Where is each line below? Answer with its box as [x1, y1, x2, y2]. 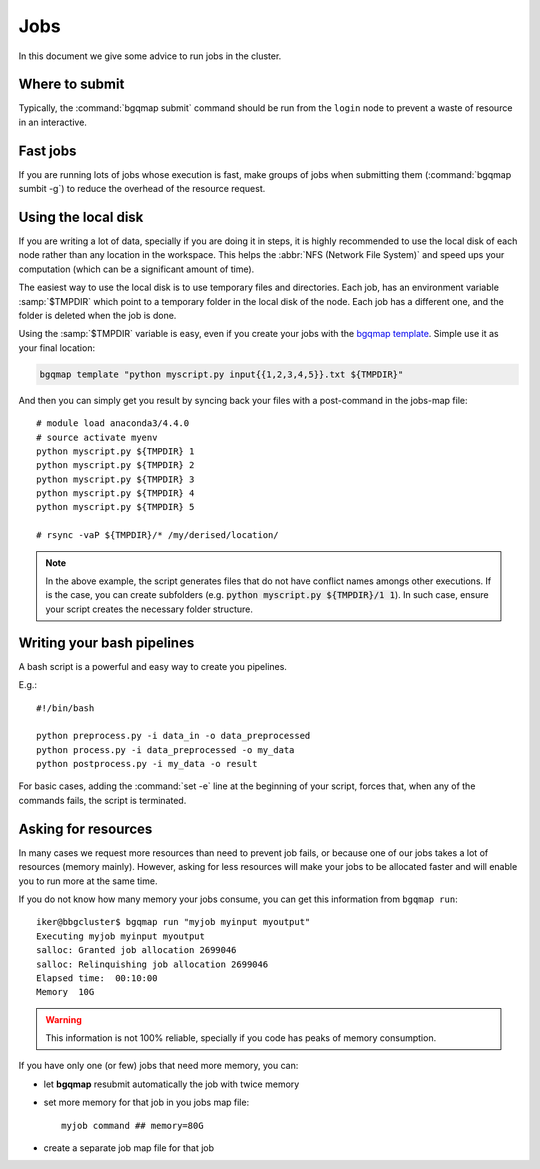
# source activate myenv [36, 431, 158, 443]
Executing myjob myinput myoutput [36, 930, 205, 942]
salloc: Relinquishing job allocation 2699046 [36, 958, 269, 970]
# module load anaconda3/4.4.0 [36, 418, 190, 429]
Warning [45, 1013, 82, 1025]
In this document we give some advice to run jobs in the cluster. [18, 50, 282, 62]
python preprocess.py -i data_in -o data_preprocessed [36, 730, 311, 742]
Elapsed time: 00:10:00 [36, 972, 158, 984]
